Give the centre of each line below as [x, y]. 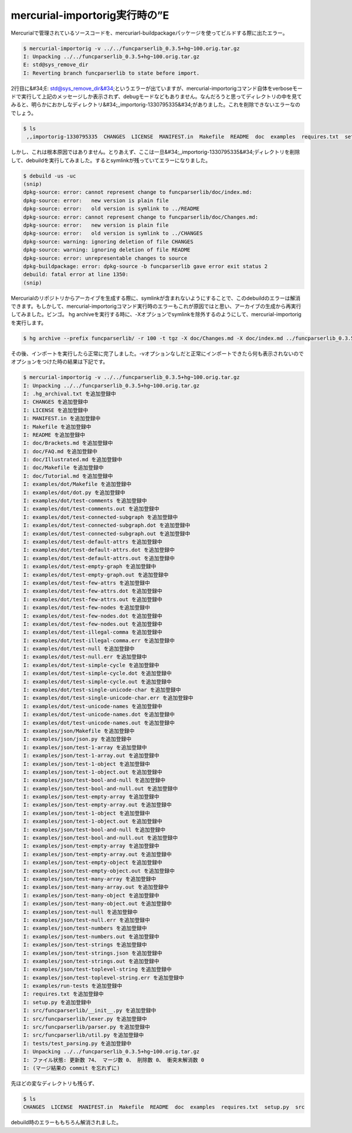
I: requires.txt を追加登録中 [63, 994]
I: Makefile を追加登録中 [57, 427]
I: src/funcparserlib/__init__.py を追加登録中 [90, 1010]
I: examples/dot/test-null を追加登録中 [79, 649]
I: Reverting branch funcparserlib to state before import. [111, 73]
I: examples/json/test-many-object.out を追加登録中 [97, 904]
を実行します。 [29, 323]
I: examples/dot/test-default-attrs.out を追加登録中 [99, 558]
